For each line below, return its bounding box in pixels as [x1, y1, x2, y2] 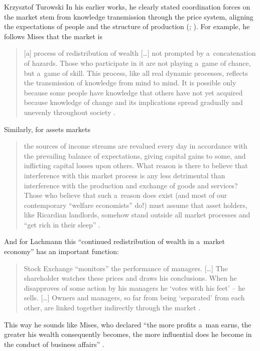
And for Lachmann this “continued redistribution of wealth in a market [4, 236, 225, 247]
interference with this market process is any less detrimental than [24, 170, 225, 180]
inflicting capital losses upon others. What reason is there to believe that [24, 160, 248, 171]
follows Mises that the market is [4, 31, 102, 41]
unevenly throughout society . [24, 106, 115, 117]
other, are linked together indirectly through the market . [24, 302, 201, 313]
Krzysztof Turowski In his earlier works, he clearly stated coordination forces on [4, 2, 250, 12]
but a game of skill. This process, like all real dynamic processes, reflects [24, 67, 248, 78]
